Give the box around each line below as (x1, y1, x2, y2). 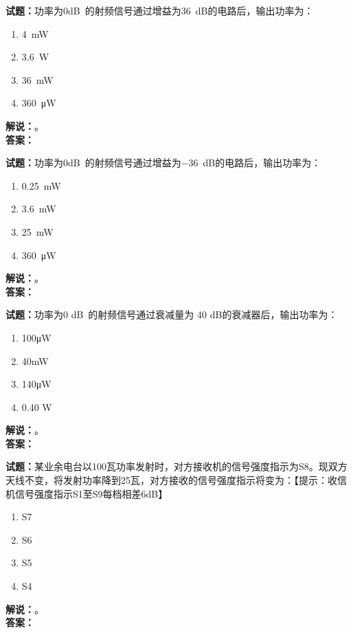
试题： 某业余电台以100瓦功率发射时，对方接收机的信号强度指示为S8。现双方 (5, 459, 348, 474)
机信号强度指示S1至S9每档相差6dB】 (5, 486, 168, 500)
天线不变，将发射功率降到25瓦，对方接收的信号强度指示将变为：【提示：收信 (5, 473, 347, 487)
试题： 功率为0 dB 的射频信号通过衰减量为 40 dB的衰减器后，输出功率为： (5, 307, 338, 322)
